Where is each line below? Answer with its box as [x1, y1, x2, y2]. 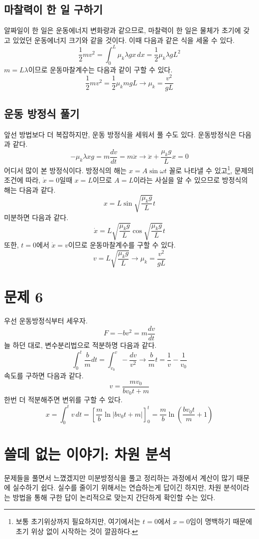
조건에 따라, [4, 175, 40, 185]
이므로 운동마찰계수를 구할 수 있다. [68, 240, 176, 250]
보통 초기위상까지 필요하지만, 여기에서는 [15, 516, 140, 527]
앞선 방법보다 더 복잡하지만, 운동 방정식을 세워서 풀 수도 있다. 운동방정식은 [4, 129, 237, 139]
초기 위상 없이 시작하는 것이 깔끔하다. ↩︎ [15, 526, 138, 536]
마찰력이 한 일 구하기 [4, 1, 103, 17]
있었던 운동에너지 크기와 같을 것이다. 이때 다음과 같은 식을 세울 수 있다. [12, 34, 235, 45]
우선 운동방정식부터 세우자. [4, 315, 88, 326]
